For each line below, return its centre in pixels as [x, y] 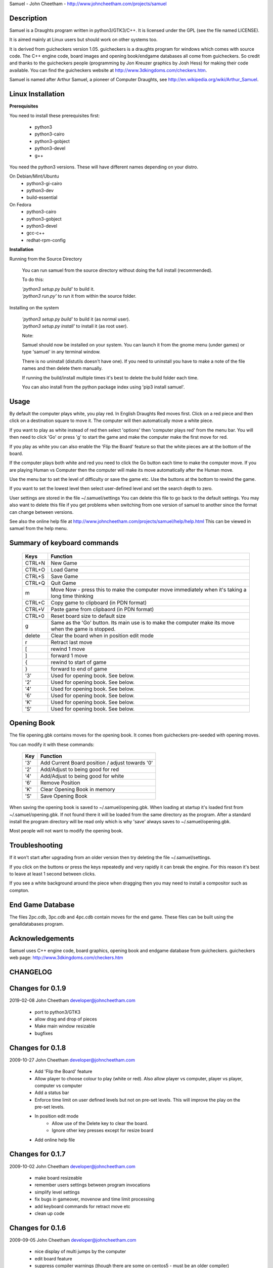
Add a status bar [52, 1093]
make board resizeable [58, 1178]
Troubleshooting [36, 845]
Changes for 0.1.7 [37, 1154]
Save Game [64, 576]
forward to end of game [79, 668]
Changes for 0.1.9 [38, 988]
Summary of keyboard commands [64, 543]
